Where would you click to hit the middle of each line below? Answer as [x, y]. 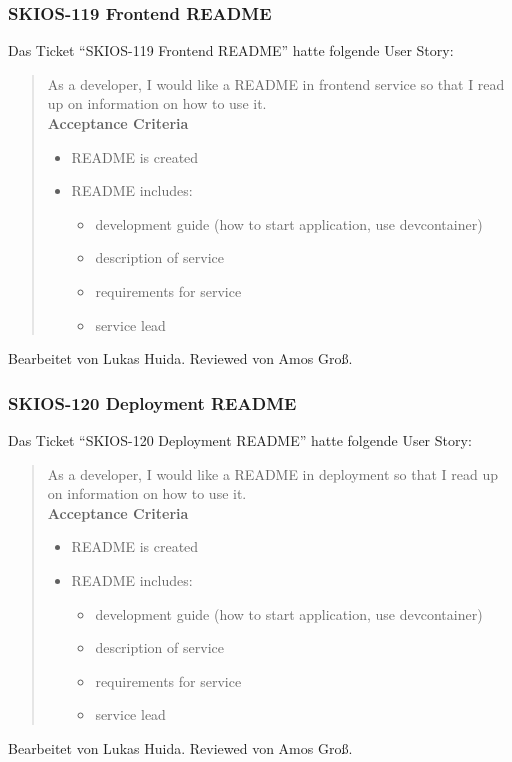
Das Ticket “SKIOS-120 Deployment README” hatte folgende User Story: [240, 439]
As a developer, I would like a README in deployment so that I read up [272, 473]
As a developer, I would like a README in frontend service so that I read [276, 83]
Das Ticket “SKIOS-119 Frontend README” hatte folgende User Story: [231, 50]
